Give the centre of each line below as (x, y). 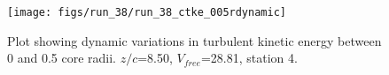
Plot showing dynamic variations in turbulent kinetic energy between (194, 40)
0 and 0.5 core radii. (62, 58)
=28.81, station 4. (249, 58)
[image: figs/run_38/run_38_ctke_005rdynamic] (147, 12)
